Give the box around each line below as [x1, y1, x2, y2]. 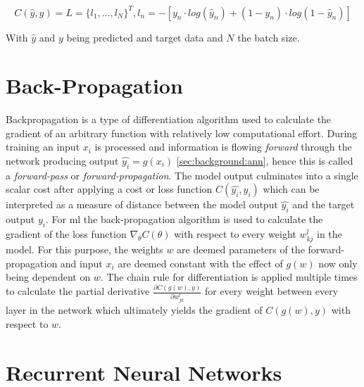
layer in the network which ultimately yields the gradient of [6, 303, 263, 317]
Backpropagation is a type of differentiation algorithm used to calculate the [6, 112, 332, 127]
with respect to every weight [174, 226, 296, 241]
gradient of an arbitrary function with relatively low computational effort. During [6, 125, 358, 140]
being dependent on [6, 269, 91, 284]
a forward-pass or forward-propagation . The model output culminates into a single [6, 167, 358, 182]
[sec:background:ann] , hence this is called [176, 153, 353, 167]
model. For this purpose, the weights [6, 242, 163, 257]
